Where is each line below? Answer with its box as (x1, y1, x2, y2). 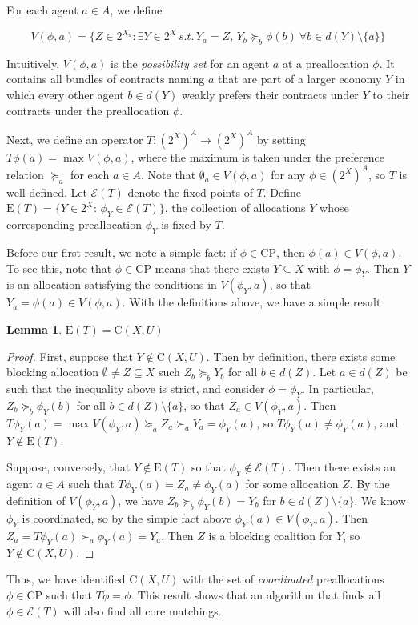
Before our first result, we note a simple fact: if (6, 244, 237, 261)
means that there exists (155, 259, 270, 276)
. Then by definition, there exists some (206, 347, 396, 364)
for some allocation (245, 475, 339, 492)
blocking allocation (6, 363, 99, 380)
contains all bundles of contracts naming (6, 70, 205, 87)
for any (271, 166, 306, 182)
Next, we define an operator (6, 130, 143, 147)
